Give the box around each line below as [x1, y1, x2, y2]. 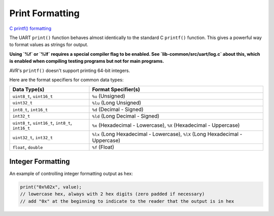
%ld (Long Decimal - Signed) [92, 113, 160, 120]
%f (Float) [92, 143, 114, 151]
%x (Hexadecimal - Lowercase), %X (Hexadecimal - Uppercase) [92, 122, 240, 129]
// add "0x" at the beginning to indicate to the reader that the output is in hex [20, 198, 234, 204]
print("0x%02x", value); [20, 184, 82, 190]
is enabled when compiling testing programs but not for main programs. [9, 58, 164, 64]
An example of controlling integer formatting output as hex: [9, 170, 133, 176]
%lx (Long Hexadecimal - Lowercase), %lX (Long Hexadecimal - [92, 131, 243, 138]
